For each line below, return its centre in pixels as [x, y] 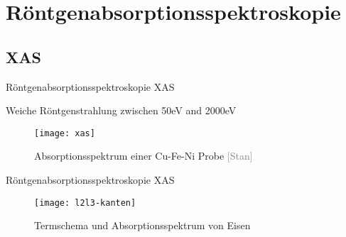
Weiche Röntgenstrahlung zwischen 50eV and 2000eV [121, 110]
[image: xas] [65, 133]
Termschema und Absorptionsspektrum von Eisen [142, 225]
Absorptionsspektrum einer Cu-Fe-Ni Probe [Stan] [144, 156]
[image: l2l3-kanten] [85, 203]
